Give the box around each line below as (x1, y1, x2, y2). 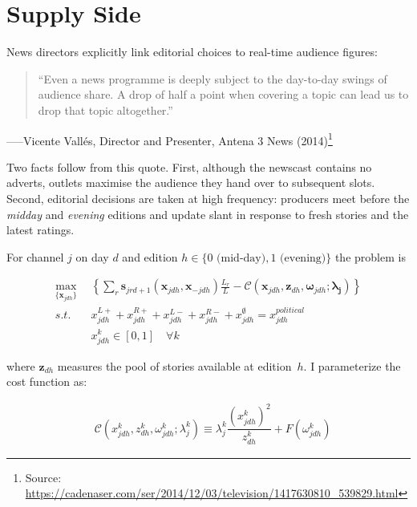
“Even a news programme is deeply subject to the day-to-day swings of (38, 70, 387, 87)
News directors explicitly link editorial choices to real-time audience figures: (6, 43, 378, 60)
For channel (6, 248, 64, 265)
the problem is (334, 248, 406, 265)
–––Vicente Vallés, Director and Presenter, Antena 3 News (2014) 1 (6, 129, 333, 148)
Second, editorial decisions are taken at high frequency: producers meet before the (6, 189, 410, 206)
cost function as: (6, 373, 87, 390)
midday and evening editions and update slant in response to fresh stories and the (6, 205, 409, 222)
